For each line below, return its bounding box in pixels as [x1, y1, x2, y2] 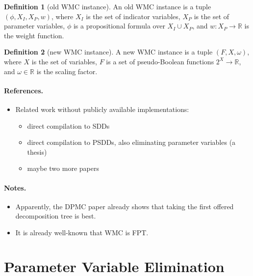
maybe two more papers [27, 163, 99, 173]
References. [4, 85, 44, 95]
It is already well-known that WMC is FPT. [15, 227, 149, 237]
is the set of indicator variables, [86, 11, 180, 21]
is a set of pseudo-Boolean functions [106, 56, 214, 66]
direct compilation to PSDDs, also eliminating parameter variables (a [27, 137, 236, 147]
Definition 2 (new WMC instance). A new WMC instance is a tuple [4, 47, 213, 57]
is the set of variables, [31, 56, 97, 66]
